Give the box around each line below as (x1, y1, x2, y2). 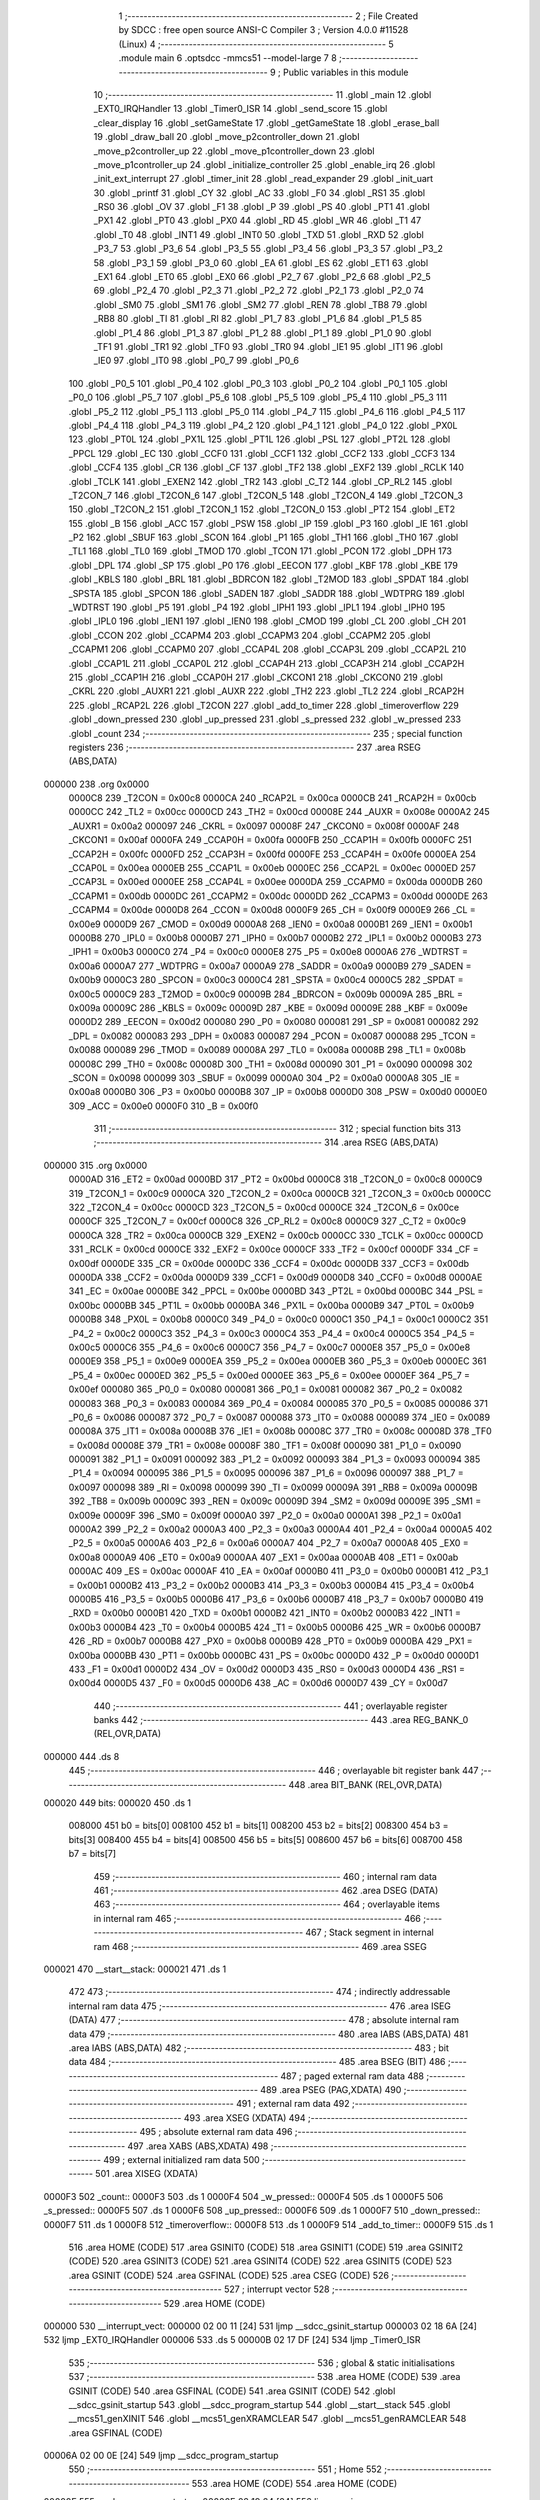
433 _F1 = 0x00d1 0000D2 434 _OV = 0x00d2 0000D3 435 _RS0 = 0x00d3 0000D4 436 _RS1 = (68, 1663, 465, 1675)
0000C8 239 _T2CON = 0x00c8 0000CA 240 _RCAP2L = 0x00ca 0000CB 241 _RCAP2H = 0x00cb (68, 792, 477, 804)
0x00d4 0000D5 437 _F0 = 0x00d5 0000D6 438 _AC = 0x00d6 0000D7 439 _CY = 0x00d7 (68, 1677, 449, 1689)
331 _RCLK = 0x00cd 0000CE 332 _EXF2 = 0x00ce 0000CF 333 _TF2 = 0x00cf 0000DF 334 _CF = (68, 1243, 479, 1255)
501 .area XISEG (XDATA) (95, 2168, 199, 2180)
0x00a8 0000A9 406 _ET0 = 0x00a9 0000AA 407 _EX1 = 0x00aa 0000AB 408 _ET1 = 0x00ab (68, 1551, 459, 1563)
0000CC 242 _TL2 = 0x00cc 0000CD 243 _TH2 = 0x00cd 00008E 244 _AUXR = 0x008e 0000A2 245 (68, 806, 490, 818)
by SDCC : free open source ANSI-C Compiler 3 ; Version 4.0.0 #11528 (118, 24, 409, 36)
